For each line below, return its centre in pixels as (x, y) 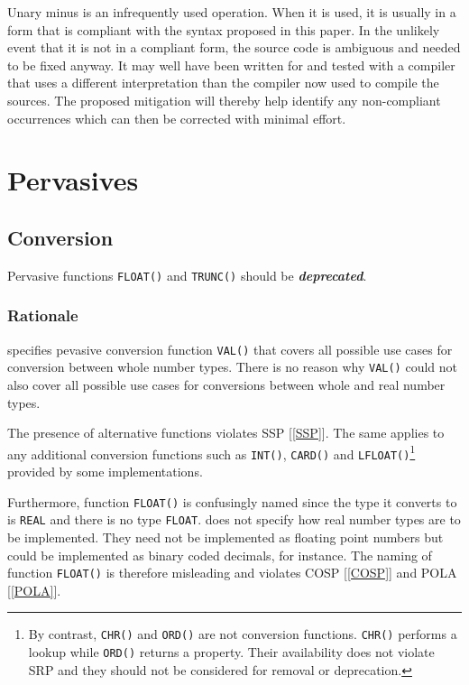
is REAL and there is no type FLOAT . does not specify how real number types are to (234, 519)
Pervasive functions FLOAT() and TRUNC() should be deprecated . (187, 275)
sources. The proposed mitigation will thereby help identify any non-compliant (224, 100)
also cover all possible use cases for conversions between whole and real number (226, 384)
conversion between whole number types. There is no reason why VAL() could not (233, 367)
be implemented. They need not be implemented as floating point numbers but (225, 537)
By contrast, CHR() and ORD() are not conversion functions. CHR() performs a (243, 634)
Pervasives (73, 180)
